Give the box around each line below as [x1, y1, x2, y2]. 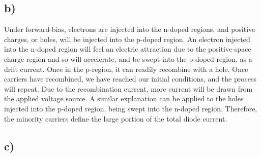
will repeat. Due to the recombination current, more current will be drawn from [4, 83, 253, 94]
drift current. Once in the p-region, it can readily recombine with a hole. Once [4, 63, 248, 74]
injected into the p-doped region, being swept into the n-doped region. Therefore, [4, 103, 257, 113]
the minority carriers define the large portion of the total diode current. [4, 113, 227, 124]
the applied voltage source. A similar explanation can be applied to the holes [4, 93, 244, 104]
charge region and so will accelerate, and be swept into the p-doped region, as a [4, 53, 252, 64]
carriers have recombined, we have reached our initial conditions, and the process [4, 73, 257, 84]
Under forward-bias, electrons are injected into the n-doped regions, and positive [4, 24, 255, 34]
